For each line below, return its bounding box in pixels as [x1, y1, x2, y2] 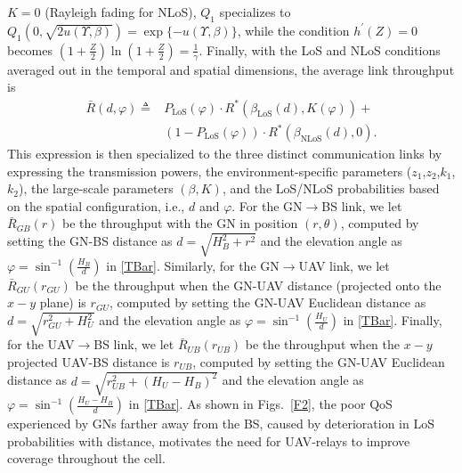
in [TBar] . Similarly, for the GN [106, 256, 280, 274]
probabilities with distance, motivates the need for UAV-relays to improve [7, 431, 410, 450]
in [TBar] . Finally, [343, 311, 442, 330]
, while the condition [237, 20, 350, 39]
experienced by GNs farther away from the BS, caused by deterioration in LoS [7, 414, 434, 433]
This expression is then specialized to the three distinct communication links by [7, 144, 442, 163]
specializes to [219, 3, 291, 20]
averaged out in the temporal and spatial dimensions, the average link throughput [7, 60, 455, 78]
